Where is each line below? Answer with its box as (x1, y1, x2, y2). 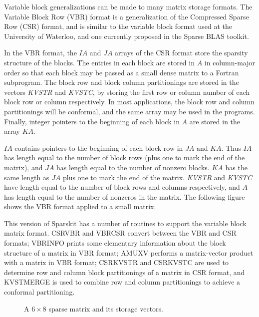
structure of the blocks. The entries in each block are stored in (4, 57, 195, 67)
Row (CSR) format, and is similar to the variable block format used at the (4, 21, 232, 31)
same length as (4, 172, 49, 182)
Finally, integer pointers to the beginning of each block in (4, 116, 180, 126)
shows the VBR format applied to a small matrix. (4, 201, 156, 212)
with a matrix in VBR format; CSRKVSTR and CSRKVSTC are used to (4, 257, 229, 268)
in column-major (204, 57, 255, 67)
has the (225, 162, 248, 172)
